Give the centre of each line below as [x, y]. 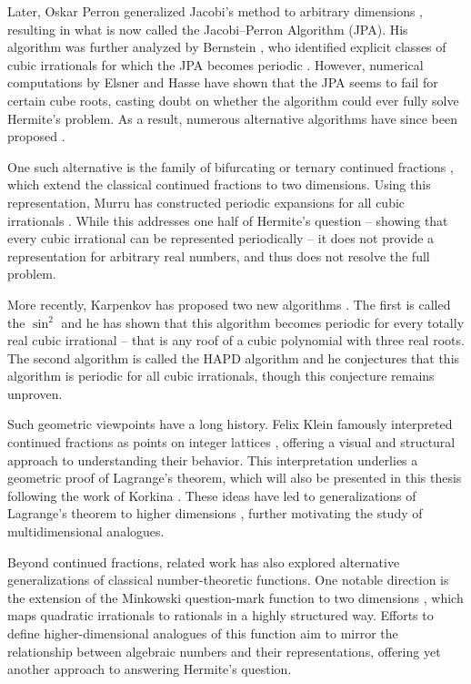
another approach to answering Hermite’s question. [150, 669]
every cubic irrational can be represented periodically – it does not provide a [221, 238]
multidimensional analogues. [86, 531]
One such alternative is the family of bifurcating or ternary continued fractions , [230, 166]
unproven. [35, 393]
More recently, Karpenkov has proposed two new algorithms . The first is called [229, 304]
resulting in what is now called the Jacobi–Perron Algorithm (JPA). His [208, 29]
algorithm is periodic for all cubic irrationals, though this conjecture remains [221, 376]
